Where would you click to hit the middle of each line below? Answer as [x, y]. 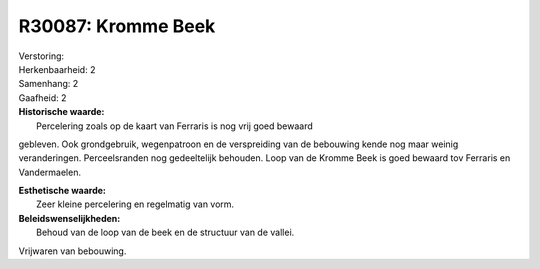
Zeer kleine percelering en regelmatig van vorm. [135, 204]
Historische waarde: [61, 112]
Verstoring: [41, 56]
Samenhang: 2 [48, 84]
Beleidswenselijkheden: [69, 218]
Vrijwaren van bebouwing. [72, 251]
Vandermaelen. [50, 172]
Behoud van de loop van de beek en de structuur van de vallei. [165, 232]
